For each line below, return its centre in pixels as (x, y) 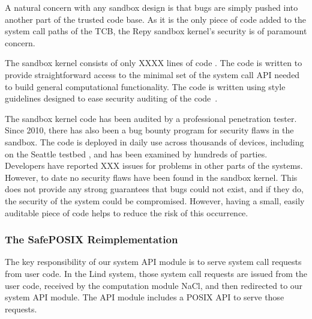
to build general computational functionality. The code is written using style (145, 86)
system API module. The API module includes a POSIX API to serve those (145, 297)
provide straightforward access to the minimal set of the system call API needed (152, 74)
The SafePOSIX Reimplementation (91, 239)
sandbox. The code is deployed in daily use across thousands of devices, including (154, 141)
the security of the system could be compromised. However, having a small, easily (155, 200)
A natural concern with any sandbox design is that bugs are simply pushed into (151, 7)
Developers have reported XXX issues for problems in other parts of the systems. (154, 166)
